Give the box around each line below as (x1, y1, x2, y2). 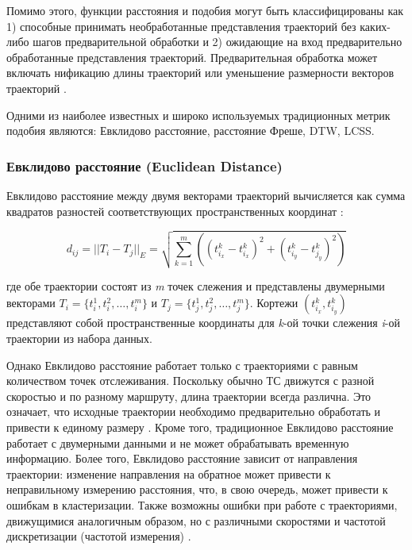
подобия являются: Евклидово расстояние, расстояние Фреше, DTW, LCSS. (6, 122, 375, 139)
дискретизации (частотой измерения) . (6, 528, 191, 544)
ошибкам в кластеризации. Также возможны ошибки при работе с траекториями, (6, 496, 398, 513)
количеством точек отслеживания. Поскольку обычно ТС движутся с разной (6, 372, 375, 389)
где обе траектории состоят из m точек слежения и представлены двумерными (6, 277, 385, 294)
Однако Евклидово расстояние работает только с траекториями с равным (6, 356, 358, 373)
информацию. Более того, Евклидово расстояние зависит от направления (6, 450, 358, 467)
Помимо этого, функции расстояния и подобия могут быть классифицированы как (6, 2, 404, 18)
